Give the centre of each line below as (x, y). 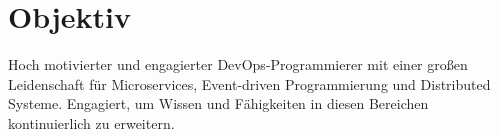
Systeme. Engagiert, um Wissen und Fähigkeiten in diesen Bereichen (218, 103)
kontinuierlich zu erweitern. (91, 122)
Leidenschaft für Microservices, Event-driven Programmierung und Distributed (249, 83)
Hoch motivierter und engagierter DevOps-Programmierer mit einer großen (238, 64)
